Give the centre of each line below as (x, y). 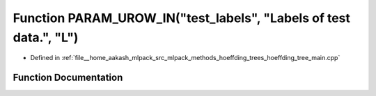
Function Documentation (68, 78)
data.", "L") (46, 37)
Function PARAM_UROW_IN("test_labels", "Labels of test (182, 18)
